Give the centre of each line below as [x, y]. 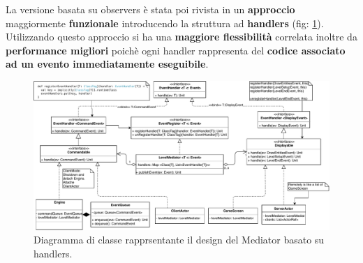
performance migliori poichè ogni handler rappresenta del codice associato [176, 50]
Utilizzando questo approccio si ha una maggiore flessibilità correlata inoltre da [181, 37]
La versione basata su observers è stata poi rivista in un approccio [150, 9]
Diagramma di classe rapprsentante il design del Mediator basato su [179, 240]
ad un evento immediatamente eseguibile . [107, 64]
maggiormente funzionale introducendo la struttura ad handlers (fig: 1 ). [165, 23]
